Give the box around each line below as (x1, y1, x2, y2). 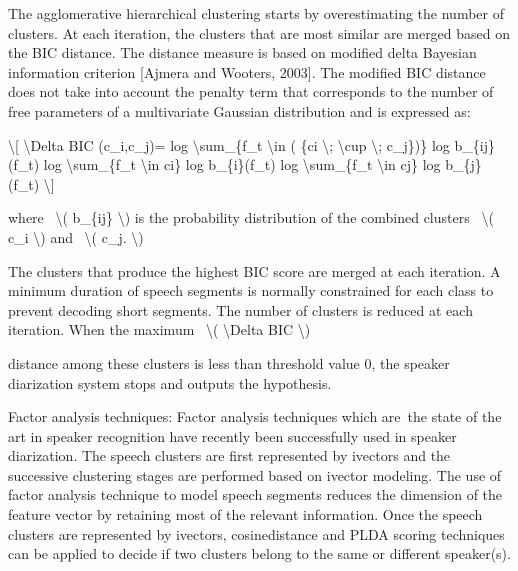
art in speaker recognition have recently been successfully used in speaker (8, 425, 457, 446)
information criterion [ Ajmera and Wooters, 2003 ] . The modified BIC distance (8, 61, 486, 82)
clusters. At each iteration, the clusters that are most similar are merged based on (8, 22, 511, 43)
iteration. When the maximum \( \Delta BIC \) (8, 319, 311, 340)
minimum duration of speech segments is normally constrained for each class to (8, 280, 494, 301)
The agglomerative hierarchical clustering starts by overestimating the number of (8, 3, 505, 23)
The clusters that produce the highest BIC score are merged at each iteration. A (8, 260, 501, 281)
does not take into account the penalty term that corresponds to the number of (8, 81, 494, 102)
